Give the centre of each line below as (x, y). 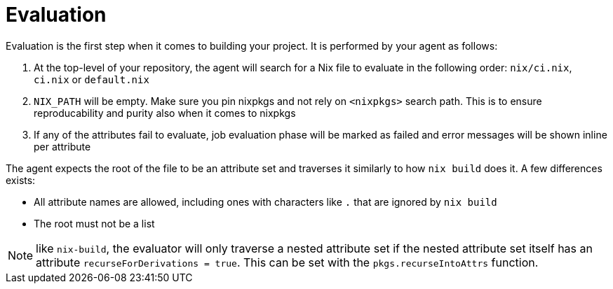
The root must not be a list (94, 223)
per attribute (62, 146)
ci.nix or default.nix (92, 79)
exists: (21, 180)
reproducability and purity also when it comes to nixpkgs (165, 113)
